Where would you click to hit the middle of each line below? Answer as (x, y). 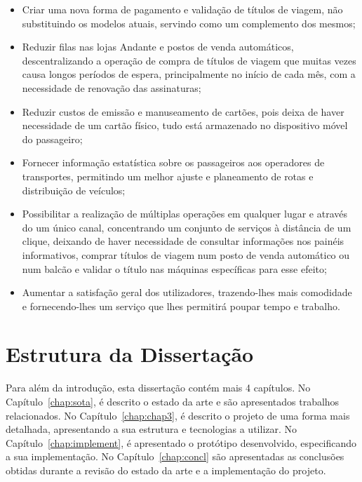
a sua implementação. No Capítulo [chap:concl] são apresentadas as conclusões (175, 456)
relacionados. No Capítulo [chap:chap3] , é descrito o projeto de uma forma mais (178, 415)
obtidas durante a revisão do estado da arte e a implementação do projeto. (166, 470)
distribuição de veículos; (74, 190)
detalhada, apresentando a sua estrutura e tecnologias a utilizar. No (152, 429)
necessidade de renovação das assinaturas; (112, 87)
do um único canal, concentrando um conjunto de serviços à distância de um (187, 227)
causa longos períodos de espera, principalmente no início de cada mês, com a (189, 74)
